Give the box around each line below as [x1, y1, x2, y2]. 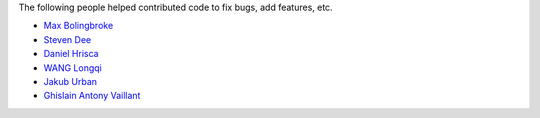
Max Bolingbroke [43, 20, 114, 32]
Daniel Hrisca [43, 48, 99, 60]
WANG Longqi [43, 61, 102, 74]
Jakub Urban [43, 75, 98, 87]
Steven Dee [43, 33, 92, 45]
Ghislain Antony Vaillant [43, 90, 141, 102]
